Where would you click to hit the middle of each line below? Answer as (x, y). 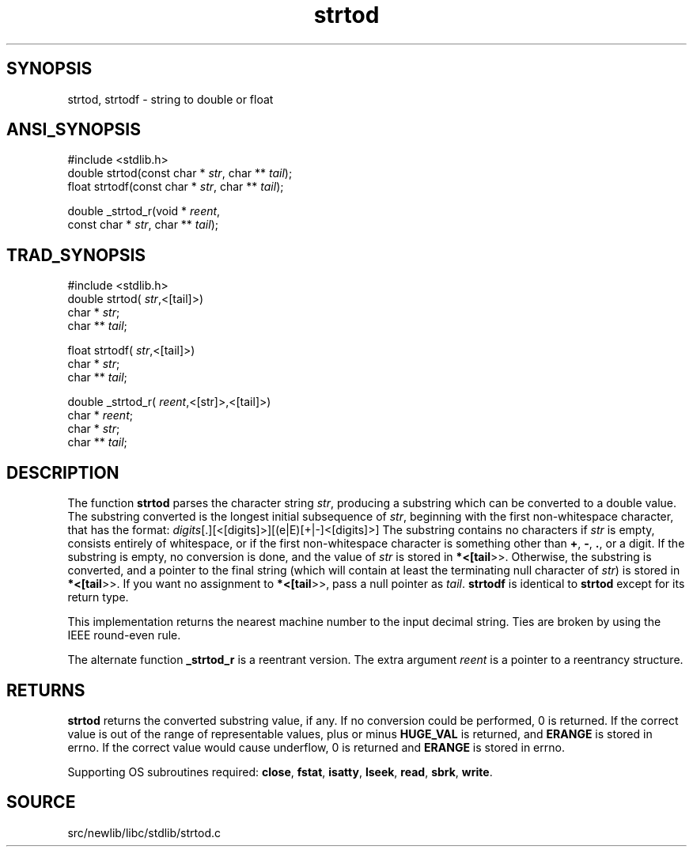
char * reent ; (100, 415)
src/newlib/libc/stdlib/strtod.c (144, 832)
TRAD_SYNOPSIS (76, 255)
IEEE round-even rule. (124, 635)
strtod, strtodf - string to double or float (170, 99)
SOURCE (41, 802)
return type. (98, 597)
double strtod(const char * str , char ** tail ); (180, 173)
